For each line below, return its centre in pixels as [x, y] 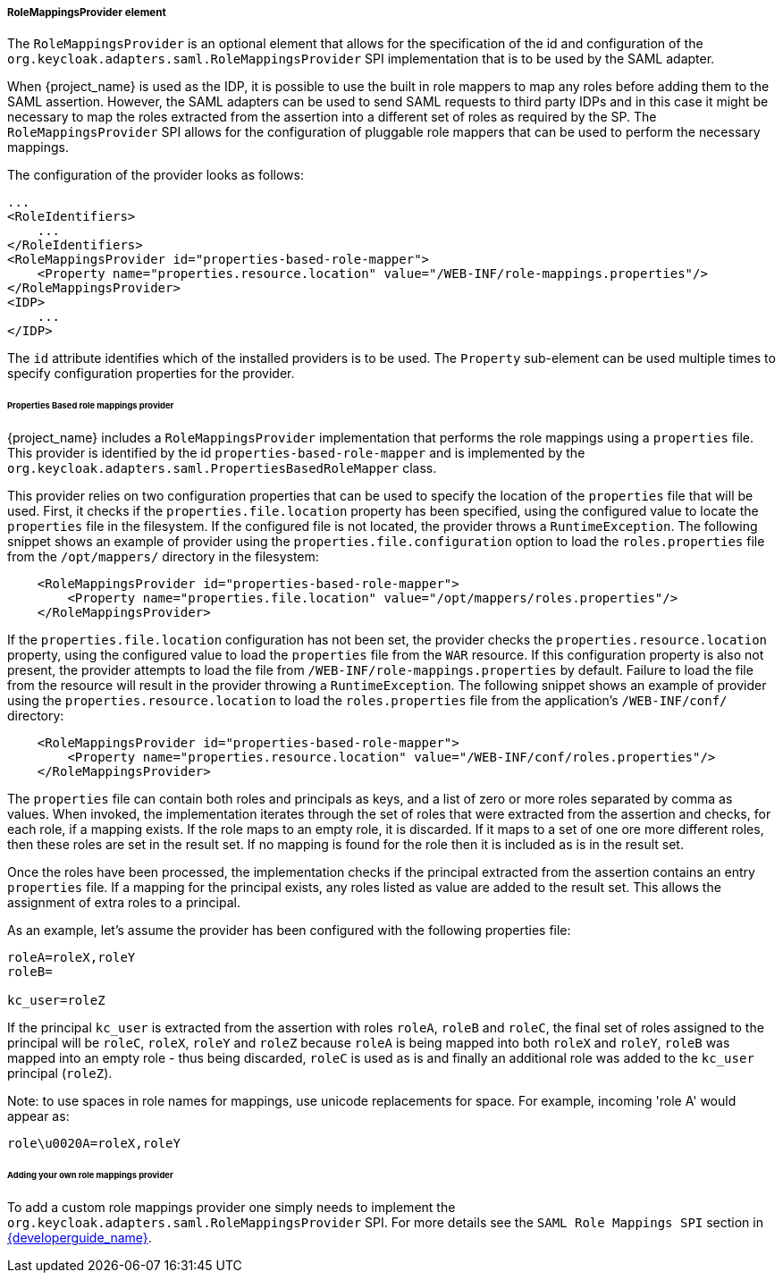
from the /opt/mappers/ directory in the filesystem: [163, 557]
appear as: [38, 1116]
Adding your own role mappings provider [90, 1175]
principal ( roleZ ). [60, 1074]
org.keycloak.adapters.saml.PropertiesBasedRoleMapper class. [222, 468]
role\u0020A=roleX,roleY [94, 1144]
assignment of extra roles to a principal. [124, 903]
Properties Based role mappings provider [91, 406]
